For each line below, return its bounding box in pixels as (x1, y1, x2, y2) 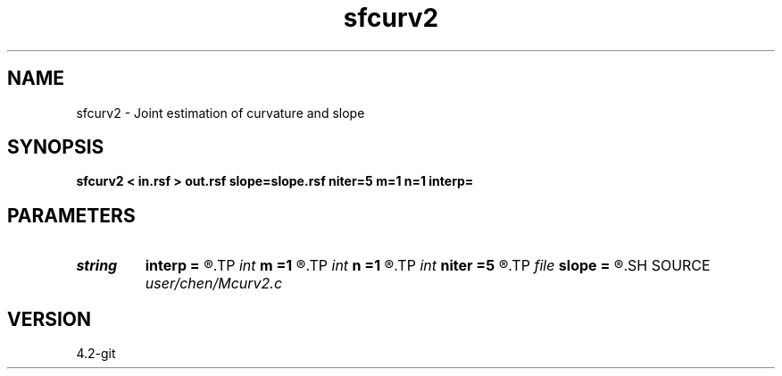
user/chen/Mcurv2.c (145, 274, 283, 293)
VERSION (7, 307, 92, 330)
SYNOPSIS (7, 136, 104, 159)
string (76, 256, 118, 275)
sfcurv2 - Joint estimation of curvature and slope (76, 104, 365, 121)
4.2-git (76, 346, 116, 362)
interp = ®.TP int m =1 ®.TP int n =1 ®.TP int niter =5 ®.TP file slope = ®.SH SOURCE (145, 256, 711, 275)
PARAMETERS (7, 204, 136, 227)
